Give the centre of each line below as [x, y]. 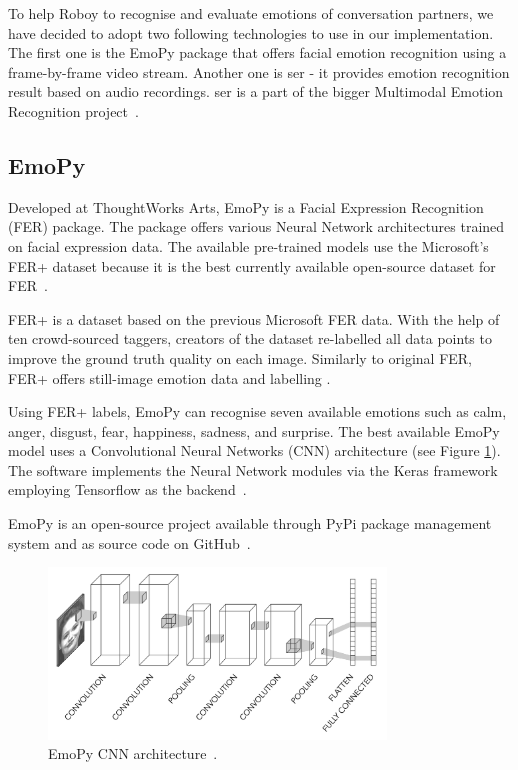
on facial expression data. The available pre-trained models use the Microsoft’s [248, 245]
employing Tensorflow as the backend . [127, 489]
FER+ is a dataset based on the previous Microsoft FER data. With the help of [254, 318]
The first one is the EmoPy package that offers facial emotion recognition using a [257, 52]
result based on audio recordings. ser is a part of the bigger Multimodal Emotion [256, 91]
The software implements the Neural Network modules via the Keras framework [253, 469]
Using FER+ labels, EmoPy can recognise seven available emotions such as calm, [257, 411]
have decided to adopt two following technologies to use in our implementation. [251, 32]
